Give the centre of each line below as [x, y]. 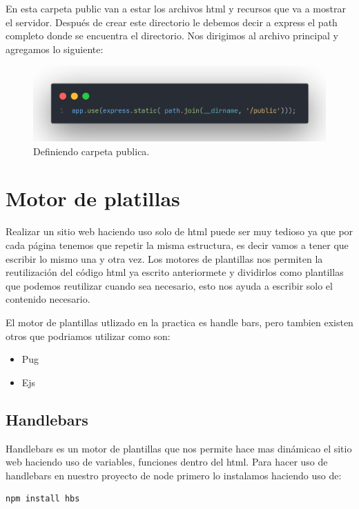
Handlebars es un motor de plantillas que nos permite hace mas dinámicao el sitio [179, 448]
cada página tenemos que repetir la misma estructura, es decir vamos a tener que [177, 245]
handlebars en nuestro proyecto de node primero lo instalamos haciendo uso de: [174, 475]
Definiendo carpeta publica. [91, 151]
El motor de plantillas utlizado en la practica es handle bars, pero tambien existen [179, 322]
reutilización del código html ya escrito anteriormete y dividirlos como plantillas [175, 272]
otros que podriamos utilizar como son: [88, 336]
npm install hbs [43, 499]
